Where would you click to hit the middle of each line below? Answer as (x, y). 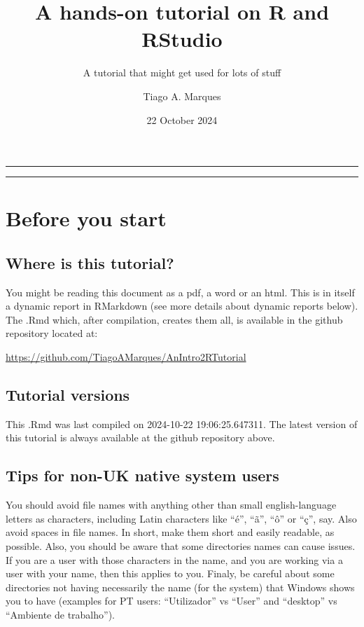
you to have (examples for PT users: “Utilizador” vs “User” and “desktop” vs (171, 601)
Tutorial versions (68, 395)
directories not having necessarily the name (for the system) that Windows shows (180, 587)
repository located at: (52, 333)
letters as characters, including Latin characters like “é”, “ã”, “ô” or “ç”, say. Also (181, 518)
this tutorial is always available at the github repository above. (140, 437)
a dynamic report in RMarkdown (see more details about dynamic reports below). (182, 306)
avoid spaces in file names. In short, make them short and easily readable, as (170, 532)
